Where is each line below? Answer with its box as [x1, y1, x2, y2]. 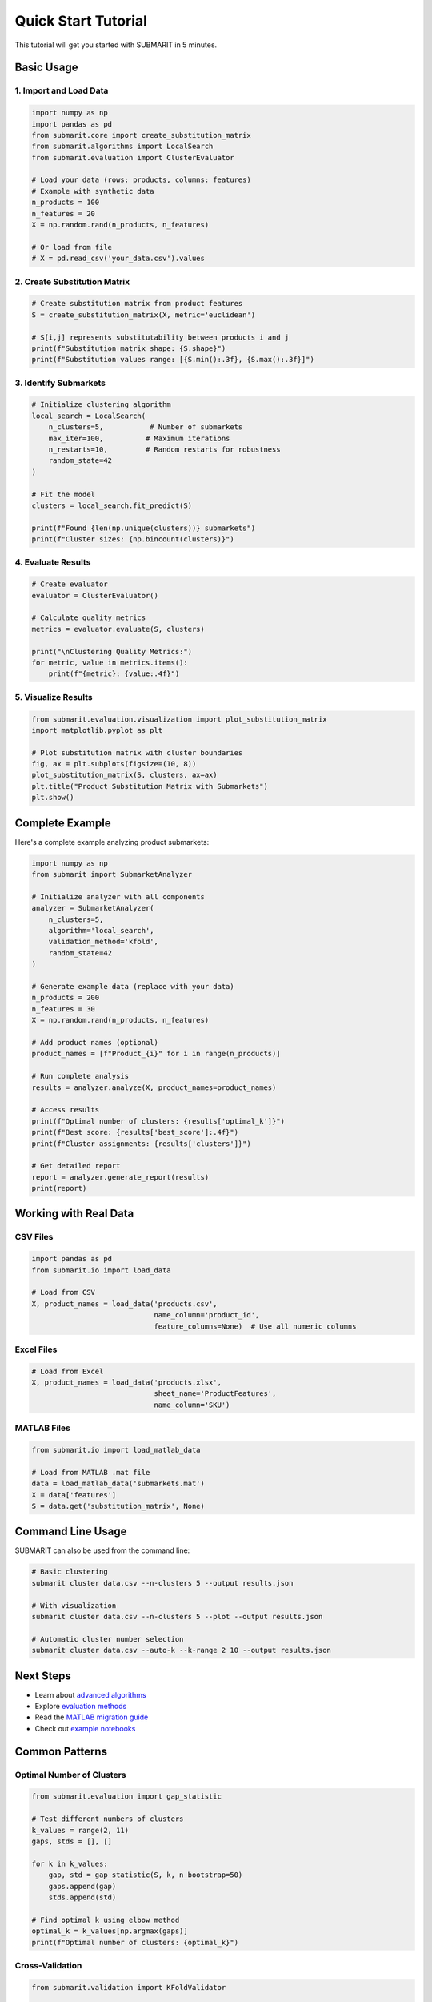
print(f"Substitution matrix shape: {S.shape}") [31, 344, 226, 352]
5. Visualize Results [14, 691, 93, 702]
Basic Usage [14, 61, 78, 74]
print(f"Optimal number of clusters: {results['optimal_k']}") [31, 1116, 286, 1125]
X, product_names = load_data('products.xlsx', [31, 1378, 222, 1387]
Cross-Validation [14, 1960, 82, 1971]
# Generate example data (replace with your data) [31, 982, 235, 991]
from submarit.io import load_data [31, 1265, 171, 1275]
